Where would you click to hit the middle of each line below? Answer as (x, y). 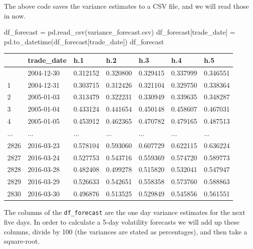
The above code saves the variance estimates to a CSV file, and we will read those (126, 6)
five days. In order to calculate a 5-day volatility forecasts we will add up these (122, 221)
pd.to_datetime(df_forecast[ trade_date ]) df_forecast (84, 41)
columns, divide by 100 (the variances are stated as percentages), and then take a (126, 231)
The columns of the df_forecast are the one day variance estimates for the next (125, 212)
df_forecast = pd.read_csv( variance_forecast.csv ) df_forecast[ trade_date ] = (120, 32)
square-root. (22, 241)
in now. (15, 15)
